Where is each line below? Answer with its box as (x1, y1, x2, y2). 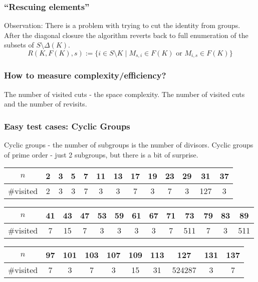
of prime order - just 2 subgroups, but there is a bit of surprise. (4, 149, 198, 159)
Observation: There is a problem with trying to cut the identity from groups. (4, 20, 240, 30)
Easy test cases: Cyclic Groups (4, 119, 130, 132)
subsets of (4, 39, 34, 50)
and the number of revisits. (4, 98, 87, 109)
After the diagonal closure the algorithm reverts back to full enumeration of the (4, 29, 248, 40)
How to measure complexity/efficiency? (4, 69, 166, 81)
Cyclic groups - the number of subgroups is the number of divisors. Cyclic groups (4, 139, 253, 150)
